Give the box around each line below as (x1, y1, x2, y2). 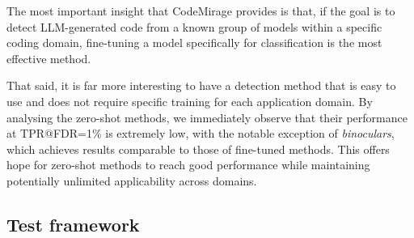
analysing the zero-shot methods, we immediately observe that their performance (6, 108, 408, 125)
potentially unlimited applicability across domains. (6, 172, 257, 189)
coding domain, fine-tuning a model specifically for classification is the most (6, 34, 382, 51)
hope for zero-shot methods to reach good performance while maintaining (6, 156, 370, 173)
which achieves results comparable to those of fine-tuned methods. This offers (6, 140, 390, 157)
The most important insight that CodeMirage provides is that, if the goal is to (6, 2, 395, 19)
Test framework (6, 211, 140, 236)
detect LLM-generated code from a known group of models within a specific (6, 18, 382, 35)
